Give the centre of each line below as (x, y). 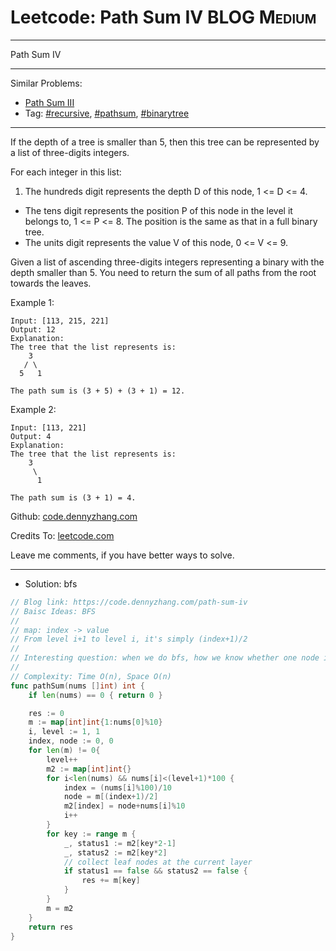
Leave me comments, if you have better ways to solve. (122, 555)
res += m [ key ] (111, 881)
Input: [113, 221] (48, 427)
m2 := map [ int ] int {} (89, 769)
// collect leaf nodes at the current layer (158, 862)
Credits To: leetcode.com (62, 535)
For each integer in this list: (66, 172)
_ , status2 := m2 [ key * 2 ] (115, 852)
